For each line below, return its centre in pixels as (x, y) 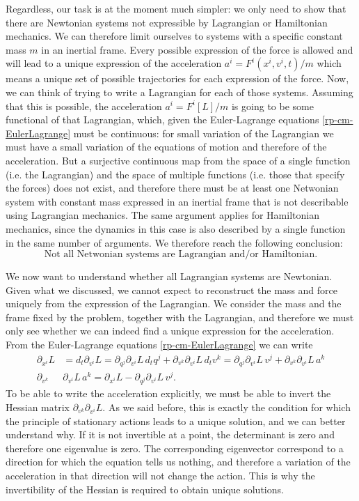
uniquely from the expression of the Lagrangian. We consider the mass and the (174, 303)
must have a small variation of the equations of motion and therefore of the (166, 147)
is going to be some (272, 106)
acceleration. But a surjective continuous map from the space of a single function (178, 160)
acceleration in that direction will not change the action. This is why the (160, 475)
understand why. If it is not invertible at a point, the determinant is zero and (170, 434)
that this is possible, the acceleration (84, 106)
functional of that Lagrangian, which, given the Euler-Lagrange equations (162, 120)
